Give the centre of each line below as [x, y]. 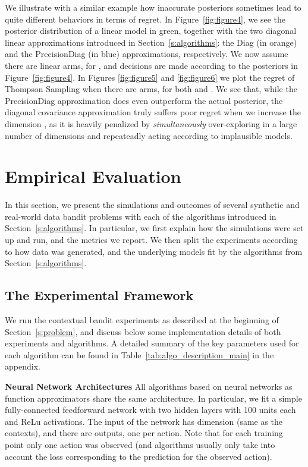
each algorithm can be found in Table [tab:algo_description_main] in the [139, 354]
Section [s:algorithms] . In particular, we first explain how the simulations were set [154, 228]
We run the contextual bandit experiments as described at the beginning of [142, 320]
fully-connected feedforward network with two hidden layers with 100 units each [150, 410]
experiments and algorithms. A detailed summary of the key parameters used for [152, 343]
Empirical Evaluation [93, 176]
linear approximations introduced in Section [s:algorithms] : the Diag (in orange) [151, 42]
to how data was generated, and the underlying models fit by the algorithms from [154, 251]
